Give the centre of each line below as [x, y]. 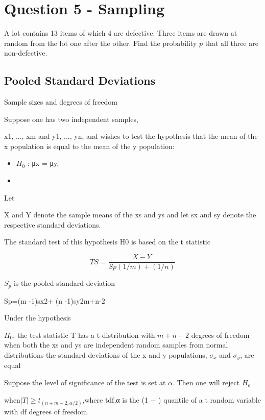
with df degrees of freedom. [47, 411]
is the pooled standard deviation [64, 283]
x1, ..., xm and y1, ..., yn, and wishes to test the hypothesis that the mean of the [131, 136]
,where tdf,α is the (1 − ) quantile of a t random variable [172, 399]
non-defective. [26, 53]
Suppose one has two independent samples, [71, 119]
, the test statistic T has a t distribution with [84, 335]
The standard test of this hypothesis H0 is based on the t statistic [107, 242]
